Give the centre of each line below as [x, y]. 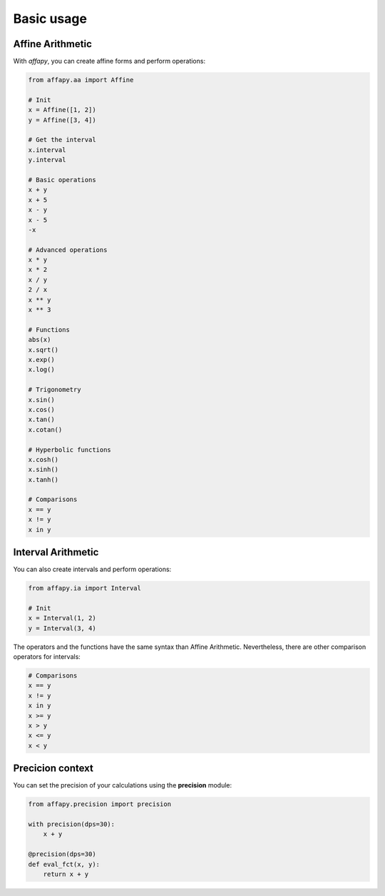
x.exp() [41, 359]
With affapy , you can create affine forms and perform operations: [109, 61]
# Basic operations [62, 180]
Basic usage [50, 19]
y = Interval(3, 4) [62, 628]
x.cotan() [45, 429]
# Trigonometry [55, 390]
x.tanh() [43, 479]
